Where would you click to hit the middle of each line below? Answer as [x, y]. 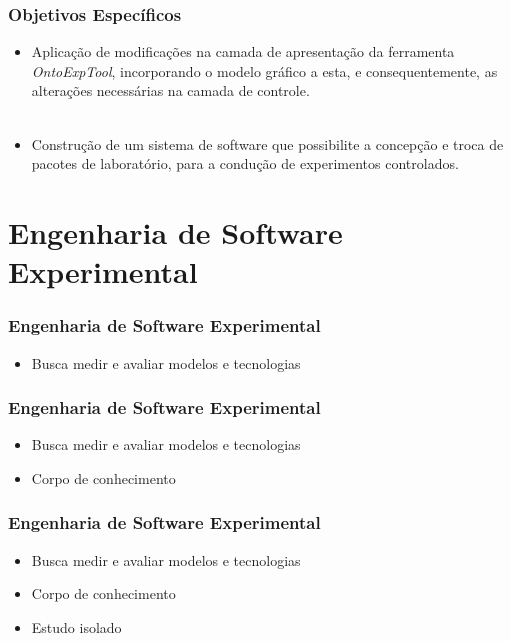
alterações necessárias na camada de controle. [170, 90]
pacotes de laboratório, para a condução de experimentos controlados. [245, 163]
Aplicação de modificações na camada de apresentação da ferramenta [243, 51]
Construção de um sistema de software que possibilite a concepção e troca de [267, 143]
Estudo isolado [76, 626]
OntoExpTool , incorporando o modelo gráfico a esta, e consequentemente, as [264, 70]
